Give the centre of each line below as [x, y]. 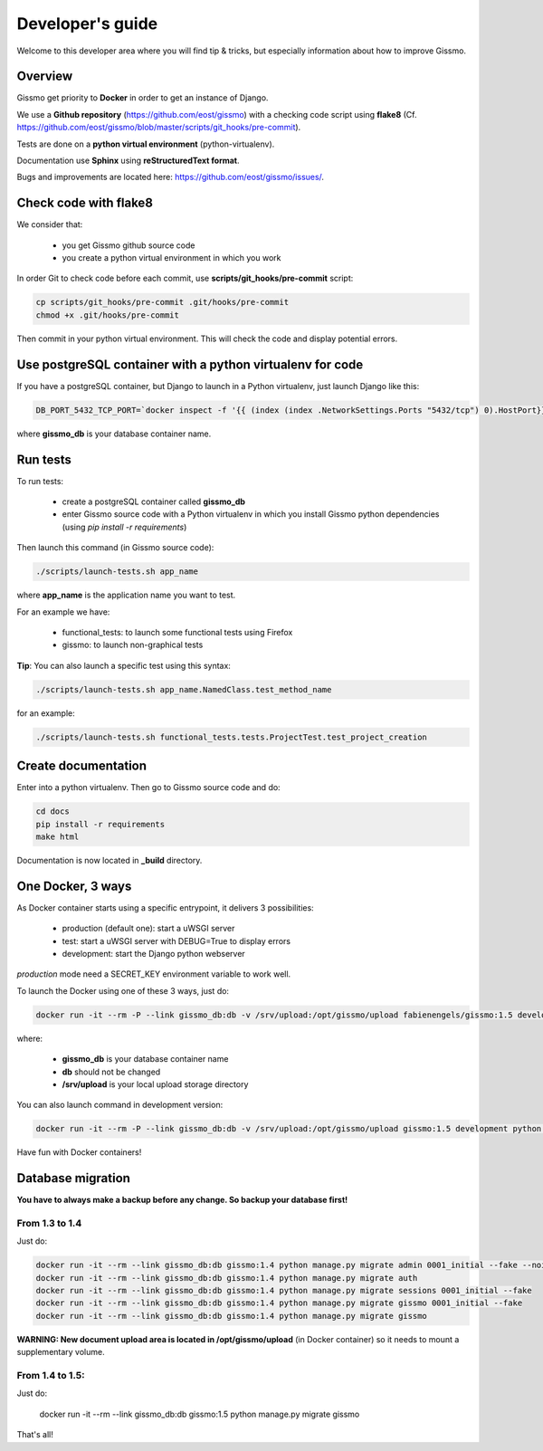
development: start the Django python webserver [154, 954]
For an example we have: [63, 612]
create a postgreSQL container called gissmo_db [154, 501]
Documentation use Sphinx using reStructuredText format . [128, 161]
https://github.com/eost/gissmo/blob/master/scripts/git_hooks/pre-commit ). [159, 128]
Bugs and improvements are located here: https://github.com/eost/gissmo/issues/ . [171, 177]
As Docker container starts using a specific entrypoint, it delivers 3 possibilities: [165, 907]
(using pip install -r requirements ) [124, 527]
